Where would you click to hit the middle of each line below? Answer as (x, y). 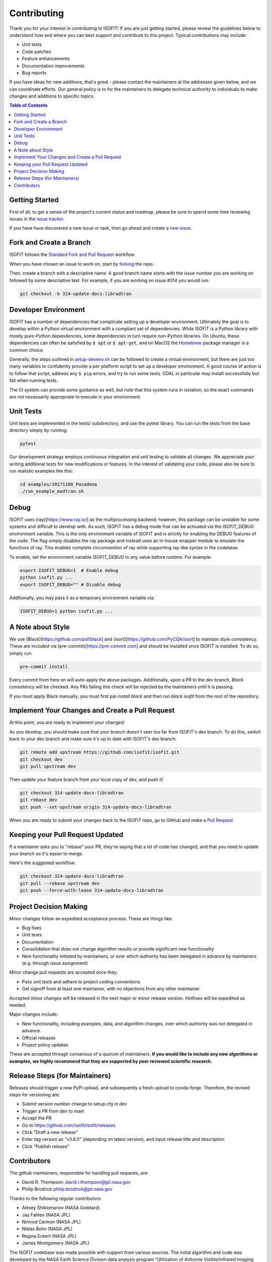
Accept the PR (37, 1118)
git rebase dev (39, 800)
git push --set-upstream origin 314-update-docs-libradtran (96, 807)
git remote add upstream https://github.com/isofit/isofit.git (100, 752)
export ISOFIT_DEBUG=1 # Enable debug (69, 570)
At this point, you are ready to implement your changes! (67, 722)
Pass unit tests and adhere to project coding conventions (81, 981)
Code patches (37, 51)
